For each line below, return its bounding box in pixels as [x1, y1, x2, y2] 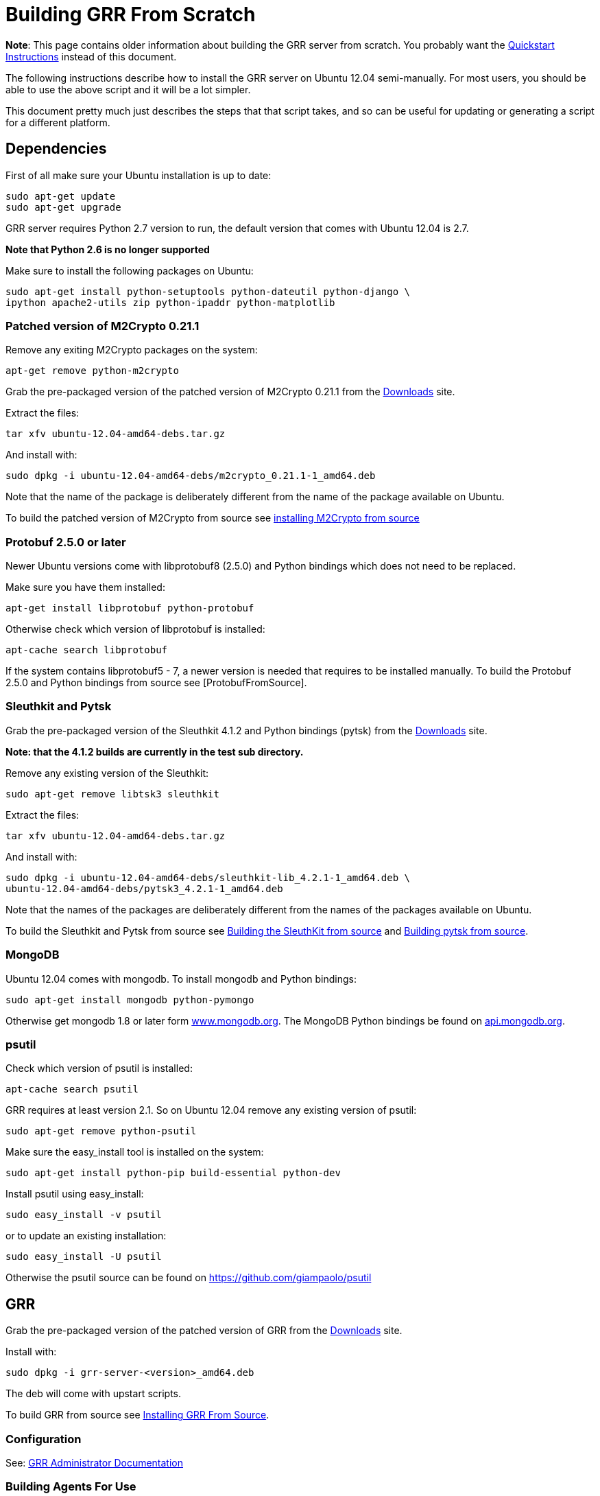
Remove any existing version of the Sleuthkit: [5, 767, 209, 779]
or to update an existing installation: [5, 1230, 167, 1242]
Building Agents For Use [5, 1480, 136, 1494]
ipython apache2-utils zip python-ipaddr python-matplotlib [5, 296, 335, 308]
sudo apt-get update [5, 190, 116, 202]
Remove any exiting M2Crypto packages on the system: [5, 344, 258, 356]
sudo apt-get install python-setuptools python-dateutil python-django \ [5, 285, 411, 297]
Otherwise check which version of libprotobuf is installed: [5, 623, 265, 635]
